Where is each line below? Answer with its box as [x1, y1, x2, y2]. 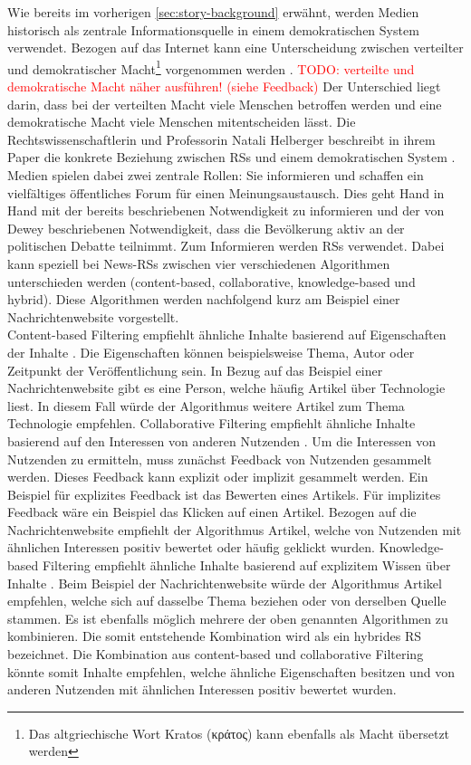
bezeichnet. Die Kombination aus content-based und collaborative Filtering [7, 645, 424, 664]
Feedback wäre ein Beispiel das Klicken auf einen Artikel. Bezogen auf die [7, 502, 417, 521]
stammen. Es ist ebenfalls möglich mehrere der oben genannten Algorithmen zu [7, 608, 448, 627]
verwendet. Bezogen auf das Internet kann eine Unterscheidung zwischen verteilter [7, 38, 464, 57]
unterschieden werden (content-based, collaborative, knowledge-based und [7, 272, 416, 291]
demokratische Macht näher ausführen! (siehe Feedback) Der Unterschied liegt [7, 77, 441, 96]
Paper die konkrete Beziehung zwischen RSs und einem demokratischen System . [7, 148, 456, 167]
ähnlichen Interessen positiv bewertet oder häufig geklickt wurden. [7, 538, 376, 557]
